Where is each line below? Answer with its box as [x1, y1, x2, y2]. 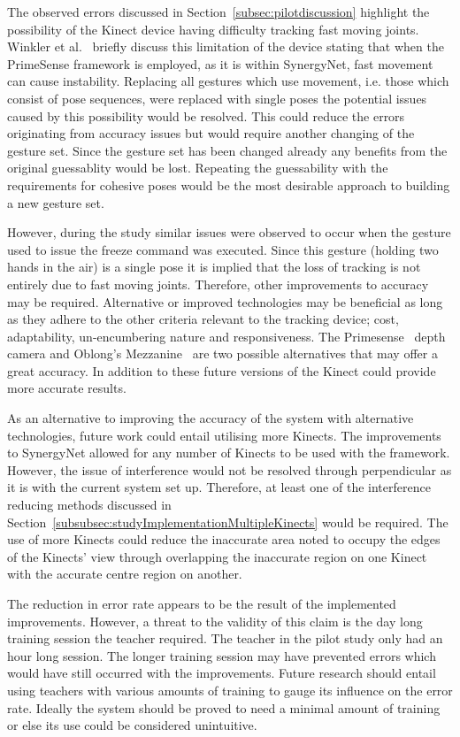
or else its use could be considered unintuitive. [7, 716, 257, 734]
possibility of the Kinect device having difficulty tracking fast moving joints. [7, 19, 419, 38]
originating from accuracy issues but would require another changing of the [7, 124, 415, 142]
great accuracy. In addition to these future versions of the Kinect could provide [7, 361, 436, 380]
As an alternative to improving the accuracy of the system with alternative [7, 409, 414, 427]
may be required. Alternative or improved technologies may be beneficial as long [7, 292, 443, 311]
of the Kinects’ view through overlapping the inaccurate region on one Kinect [7, 547, 427, 565]
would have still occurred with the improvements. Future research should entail [7, 664, 436, 682]
